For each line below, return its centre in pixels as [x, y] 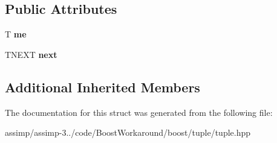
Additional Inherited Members [103, 87]
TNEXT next [31, 54]
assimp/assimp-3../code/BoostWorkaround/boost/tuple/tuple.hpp [128, 132]
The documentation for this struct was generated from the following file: [139, 112]
